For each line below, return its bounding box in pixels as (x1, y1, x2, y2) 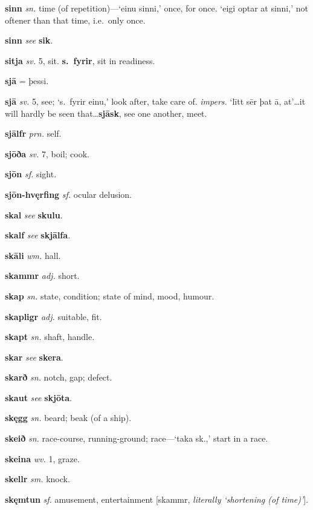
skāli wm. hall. (5, 249, 61, 261)
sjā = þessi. (5, 74, 49, 87)
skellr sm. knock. (5, 472, 70, 485)
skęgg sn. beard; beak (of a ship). (5, 411, 132, 424)
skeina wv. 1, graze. (5, 452, 80, 465)
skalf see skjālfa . (5, 229, 71, 241)
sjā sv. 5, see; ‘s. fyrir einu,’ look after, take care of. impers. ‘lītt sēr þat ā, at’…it (5, 94, 306, 107)
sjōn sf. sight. (5, 168, 57, 180)
